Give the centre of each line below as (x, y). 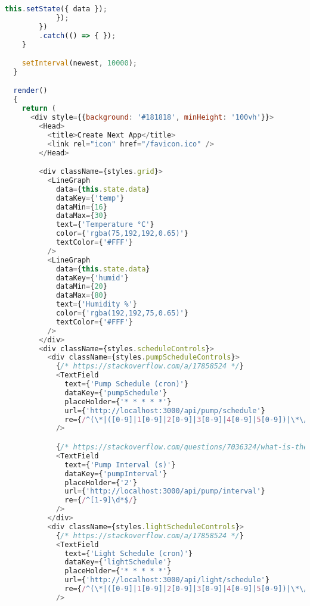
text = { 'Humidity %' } (96, 304)
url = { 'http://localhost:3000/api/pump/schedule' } (165, 410)
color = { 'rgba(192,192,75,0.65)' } (122, 313)
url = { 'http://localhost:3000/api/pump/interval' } (165, 491)
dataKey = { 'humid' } (92, 278)
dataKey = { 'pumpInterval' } (116, 474)
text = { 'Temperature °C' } (105, 225)
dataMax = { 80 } (81, 296)
